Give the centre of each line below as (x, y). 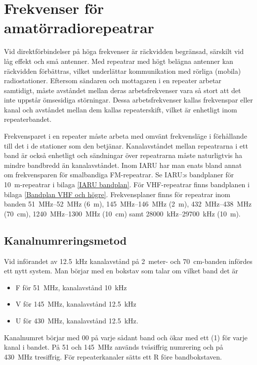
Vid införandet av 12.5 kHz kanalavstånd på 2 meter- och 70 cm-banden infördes (128, 261)
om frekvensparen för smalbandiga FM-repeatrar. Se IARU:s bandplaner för (119, 175)
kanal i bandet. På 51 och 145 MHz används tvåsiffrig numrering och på (114, 347)
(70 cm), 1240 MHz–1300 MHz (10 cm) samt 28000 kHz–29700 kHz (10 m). (122, 213)
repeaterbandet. (28, 119)
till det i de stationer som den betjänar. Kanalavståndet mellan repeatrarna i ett (126, 145)
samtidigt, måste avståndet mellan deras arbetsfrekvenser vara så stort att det (123, 90)
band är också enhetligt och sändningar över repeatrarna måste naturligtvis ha (123, 155)
